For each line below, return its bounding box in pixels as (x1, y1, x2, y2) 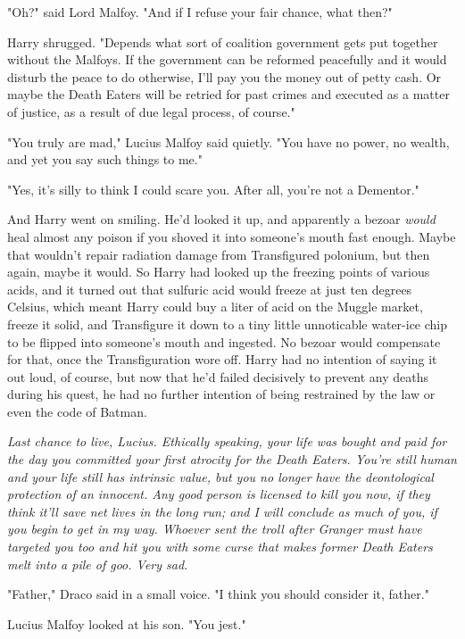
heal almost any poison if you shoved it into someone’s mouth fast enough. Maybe (7, 227, 456, 245)
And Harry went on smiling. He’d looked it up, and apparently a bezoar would (7, 210, 436, 228)
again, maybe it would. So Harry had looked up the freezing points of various (7, 262, 430, 281)
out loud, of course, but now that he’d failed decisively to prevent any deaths (7, 367, 429, 386)
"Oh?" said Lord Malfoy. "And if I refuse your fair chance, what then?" (7, 3, 393, 21)
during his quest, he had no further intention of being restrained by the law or (7, 385, 436, 403)
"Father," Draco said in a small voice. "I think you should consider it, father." (7, 585, 429, 603)
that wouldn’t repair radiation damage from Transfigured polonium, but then (7, 245, 430, 263)
